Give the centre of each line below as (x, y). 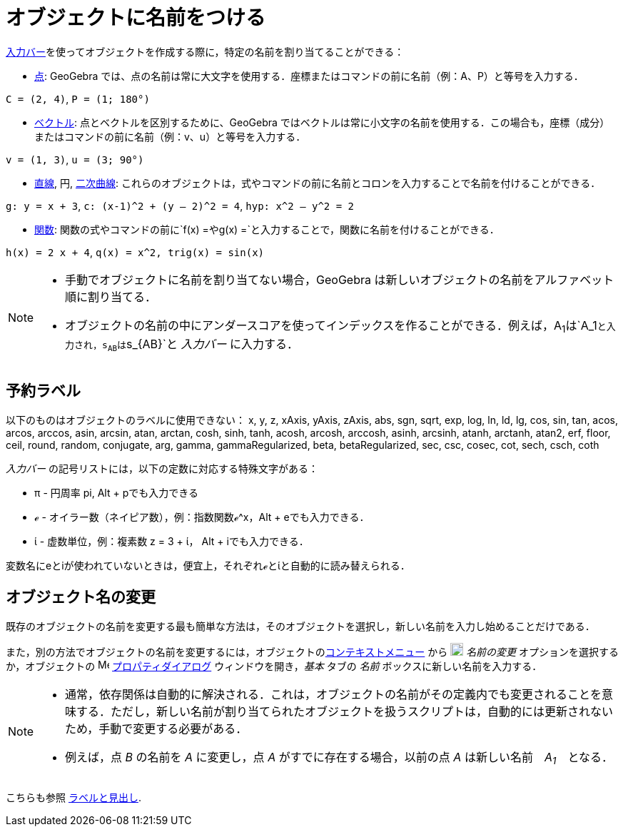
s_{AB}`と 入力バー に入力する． (212, 344)
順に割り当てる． (111, 296)
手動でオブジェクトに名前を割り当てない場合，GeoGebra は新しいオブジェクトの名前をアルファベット (340, 279)
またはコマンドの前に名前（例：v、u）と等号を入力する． (170, 136)
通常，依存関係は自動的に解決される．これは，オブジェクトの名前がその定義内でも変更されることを (334, 695)
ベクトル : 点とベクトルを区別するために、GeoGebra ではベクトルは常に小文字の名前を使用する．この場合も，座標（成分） (322, 122)
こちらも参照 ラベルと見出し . (74, 798)
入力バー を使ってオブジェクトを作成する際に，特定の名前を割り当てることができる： (205, 51)
